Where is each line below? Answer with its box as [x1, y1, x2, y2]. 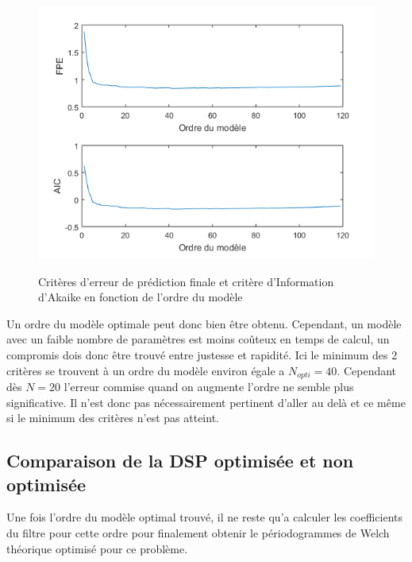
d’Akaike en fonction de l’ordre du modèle [38, 289, 243, 305]
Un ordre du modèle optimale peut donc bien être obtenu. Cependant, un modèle [6, 315, 402, 331]
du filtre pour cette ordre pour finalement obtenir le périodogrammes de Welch [6, 524, 390, 541]
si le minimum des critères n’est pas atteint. [6, 409, 219, 426]
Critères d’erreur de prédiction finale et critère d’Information [38, 273, 334, 289]
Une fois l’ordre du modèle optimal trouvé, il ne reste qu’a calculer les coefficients [6, 509, 403, 525]
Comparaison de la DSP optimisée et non [6, 448, 354, 473]
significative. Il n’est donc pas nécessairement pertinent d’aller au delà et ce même [6, 393, 406, 410]
